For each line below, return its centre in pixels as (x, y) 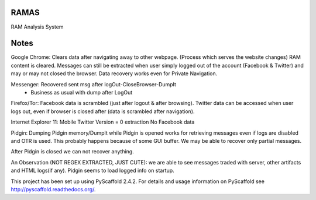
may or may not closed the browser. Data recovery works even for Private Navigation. (114, 73)
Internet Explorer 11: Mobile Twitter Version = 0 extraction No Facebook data (103, 122)
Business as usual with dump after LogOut (82, 92)
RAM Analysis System (37, 27)
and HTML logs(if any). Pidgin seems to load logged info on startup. (93, 171)
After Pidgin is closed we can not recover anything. (72, 152)
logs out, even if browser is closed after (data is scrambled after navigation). (103, 111)
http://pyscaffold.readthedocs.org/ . (53, 189)
